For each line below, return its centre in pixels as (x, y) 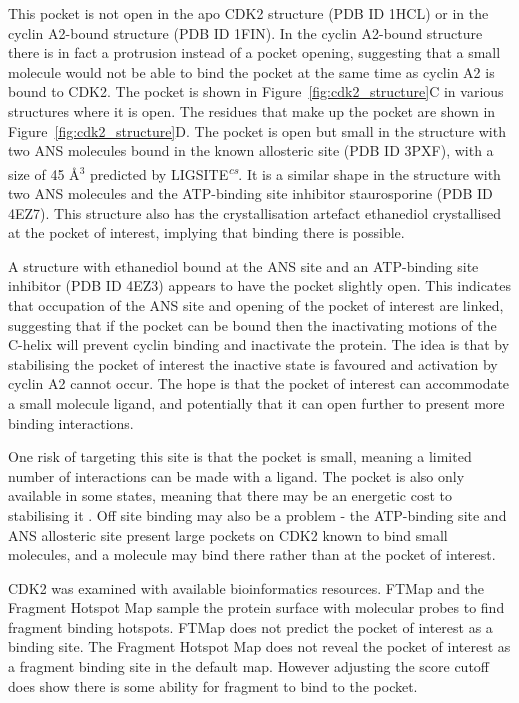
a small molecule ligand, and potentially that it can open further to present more (256, 402)
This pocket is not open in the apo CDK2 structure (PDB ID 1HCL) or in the (248, 13)
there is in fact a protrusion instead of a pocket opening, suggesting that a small (254, 52)
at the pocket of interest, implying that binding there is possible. (206, 232)
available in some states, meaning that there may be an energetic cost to (230, 495)
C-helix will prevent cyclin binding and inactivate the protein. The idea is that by (259, 344)
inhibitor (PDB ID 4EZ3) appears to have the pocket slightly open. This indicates (260, 285)
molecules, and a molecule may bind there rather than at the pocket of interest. (252, 554)
